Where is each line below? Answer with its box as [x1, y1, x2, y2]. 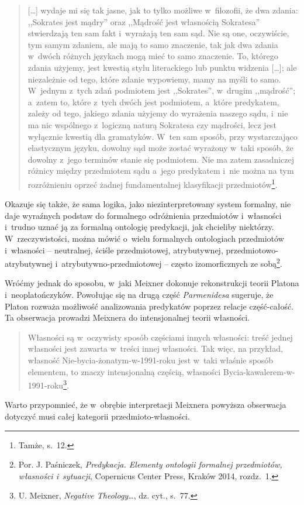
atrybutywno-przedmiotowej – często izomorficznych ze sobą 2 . [61, 256, 282, 269]
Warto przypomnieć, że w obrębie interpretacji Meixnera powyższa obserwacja [5, 398, 286, 411]
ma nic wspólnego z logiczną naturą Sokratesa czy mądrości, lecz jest [27, 118, 277, 130]
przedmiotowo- [226, 243, 278, 256]
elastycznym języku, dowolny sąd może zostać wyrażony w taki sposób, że [27, 142, 293, 154]
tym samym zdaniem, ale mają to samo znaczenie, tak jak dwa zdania [27, 38, 278, 50]
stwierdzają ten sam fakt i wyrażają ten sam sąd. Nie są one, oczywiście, [27, 27, 289, 39]
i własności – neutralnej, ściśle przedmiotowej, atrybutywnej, [5, 243, 223, 256]
